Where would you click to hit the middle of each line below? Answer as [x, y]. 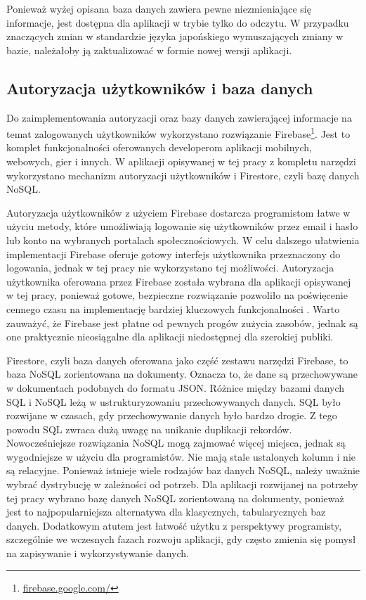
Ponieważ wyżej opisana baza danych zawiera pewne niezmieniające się [159, 8]
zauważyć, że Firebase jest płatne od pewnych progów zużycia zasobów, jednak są [182, 323]
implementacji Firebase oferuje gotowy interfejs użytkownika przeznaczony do [174, 254]
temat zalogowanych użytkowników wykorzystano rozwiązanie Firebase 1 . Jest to [178, 133]
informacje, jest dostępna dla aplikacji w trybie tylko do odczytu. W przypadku [178, 22]
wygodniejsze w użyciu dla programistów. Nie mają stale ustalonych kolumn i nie [181, 456]
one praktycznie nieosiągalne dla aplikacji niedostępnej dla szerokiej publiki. [170, 337]
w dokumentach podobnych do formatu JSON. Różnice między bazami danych [176, 387]
